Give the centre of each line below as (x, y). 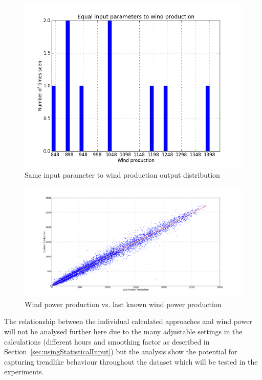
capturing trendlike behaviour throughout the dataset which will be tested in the (131, 361)
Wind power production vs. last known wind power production (123, 304)
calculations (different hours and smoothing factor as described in (107, 341)
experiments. (24, 372)
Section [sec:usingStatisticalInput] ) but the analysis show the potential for (121, 351)
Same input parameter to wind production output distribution (122, 174)
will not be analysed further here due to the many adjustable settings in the (123, 331)
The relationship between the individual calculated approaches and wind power (128, 321)
